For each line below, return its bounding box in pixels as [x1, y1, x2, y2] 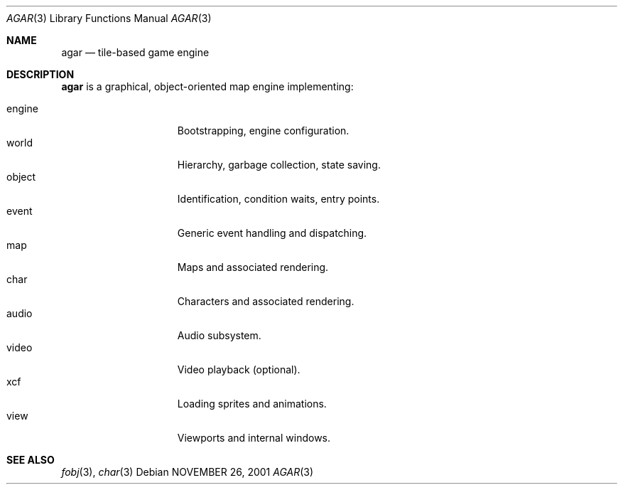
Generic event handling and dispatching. [177, 227, 367, 239]
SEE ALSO [6, 454, 55, 466]
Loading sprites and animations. [177, 398, 327, 410]
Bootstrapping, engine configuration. [177, 124, 350, 137]
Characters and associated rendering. [177, 295, 354, 307]
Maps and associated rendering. [177, 261, 329, 273]
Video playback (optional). [177, 363, 300, 376]
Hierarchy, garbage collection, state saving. [177, 159, 381, 171]
